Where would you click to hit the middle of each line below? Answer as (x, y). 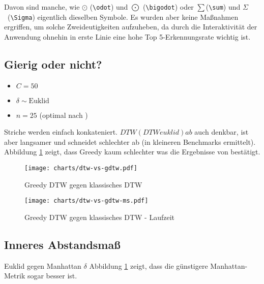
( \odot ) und (109, 7)
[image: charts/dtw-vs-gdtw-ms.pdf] (86, 201)
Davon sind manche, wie (42, 7)
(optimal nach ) (64, 115)
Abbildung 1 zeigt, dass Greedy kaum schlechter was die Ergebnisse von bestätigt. (132, 152)
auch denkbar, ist (222, 132)
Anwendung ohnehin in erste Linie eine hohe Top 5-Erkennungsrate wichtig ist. (127, 36)
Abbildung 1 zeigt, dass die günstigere (149, 265)
